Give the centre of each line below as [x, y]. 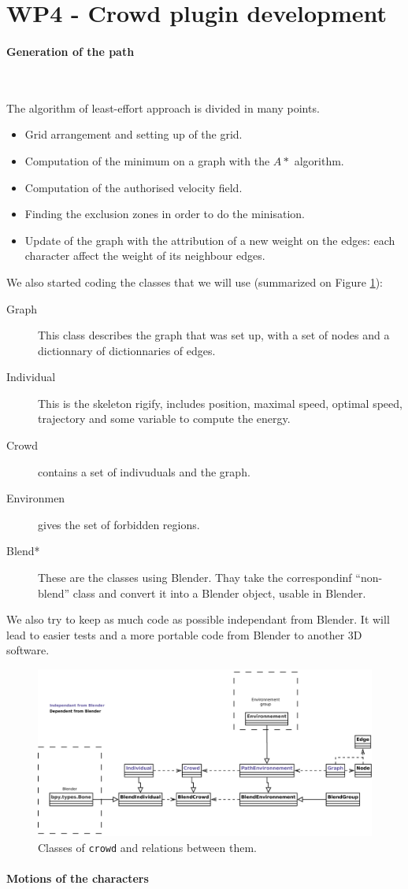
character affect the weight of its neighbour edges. [145, 256]
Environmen [36, 498]
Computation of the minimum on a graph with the [147, 160]
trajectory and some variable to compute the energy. [164, 419]
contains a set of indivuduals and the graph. [144, 471]
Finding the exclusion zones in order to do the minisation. [165, 214]
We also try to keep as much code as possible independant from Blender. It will [198, 619]
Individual [31, 377]
